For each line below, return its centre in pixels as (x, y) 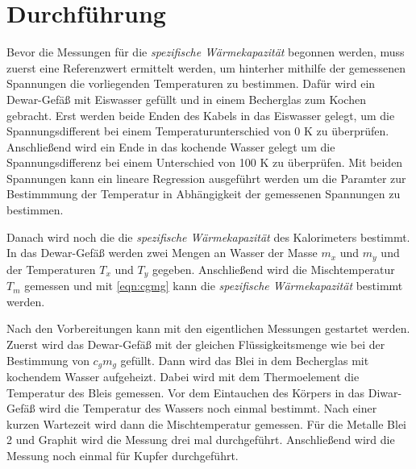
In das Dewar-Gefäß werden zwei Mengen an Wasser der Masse (162, 253)
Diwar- (385, 392)
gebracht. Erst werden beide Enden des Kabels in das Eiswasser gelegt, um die (201, 115)
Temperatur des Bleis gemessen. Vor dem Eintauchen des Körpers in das (186, 392)
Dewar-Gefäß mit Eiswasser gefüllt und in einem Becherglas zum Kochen (186, 99)
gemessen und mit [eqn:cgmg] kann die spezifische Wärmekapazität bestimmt (214, 286)
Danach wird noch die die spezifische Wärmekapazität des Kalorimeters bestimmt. (208, 237)
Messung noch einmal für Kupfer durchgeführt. (123, 455)
